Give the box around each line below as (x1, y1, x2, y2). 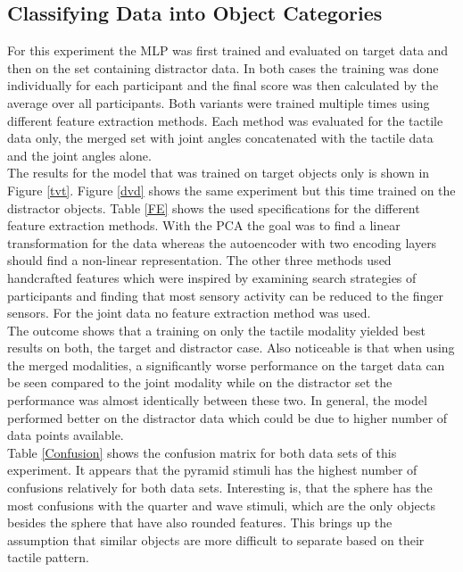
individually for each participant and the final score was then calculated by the (7, 76, 439, 95)
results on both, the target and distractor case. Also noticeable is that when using (7, 338, 455, 357)
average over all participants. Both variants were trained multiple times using (7, 93, 430, 112)
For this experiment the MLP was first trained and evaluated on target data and (7, 41, 449, 60)
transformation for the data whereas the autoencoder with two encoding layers (7, 233, 437, 252)
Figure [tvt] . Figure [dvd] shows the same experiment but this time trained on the (7, 180, 456, 199)
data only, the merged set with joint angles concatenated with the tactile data (7, 128, 434, 147)
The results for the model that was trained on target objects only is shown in (7, 163, 430, 182)
